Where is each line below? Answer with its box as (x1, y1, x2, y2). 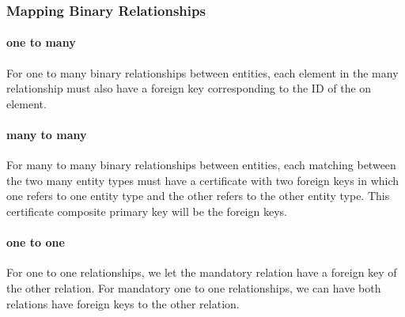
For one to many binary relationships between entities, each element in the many (6, 64, 399, 81)
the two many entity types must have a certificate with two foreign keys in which (6, 172, 399, 188)
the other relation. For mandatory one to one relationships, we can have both (6, 279, 381, 296)
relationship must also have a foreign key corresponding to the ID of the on (6, 80, 372, 96)
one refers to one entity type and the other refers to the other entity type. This (6, 187, 390, 204)
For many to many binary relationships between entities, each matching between (6, 157, 396, 173)
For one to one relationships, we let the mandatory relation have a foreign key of (6, 264, 397, 281)
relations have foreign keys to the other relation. (6, 295, 240, 311)
